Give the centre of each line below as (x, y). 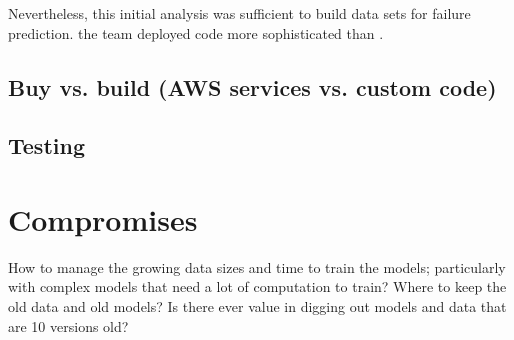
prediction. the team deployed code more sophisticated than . (196, 32)
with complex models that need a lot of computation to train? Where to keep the (257, 286)
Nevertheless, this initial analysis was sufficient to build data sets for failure (239, 13)
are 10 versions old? (68, 325)
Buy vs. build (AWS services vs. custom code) (252, 86)
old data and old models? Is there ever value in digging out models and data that (257, 306)
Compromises (103, 218)
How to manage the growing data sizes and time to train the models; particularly (257, 266)
